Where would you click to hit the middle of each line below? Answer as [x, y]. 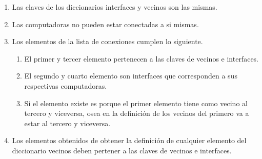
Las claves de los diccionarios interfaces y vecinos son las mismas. [115, 7]
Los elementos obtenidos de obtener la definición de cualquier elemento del [129, 140]
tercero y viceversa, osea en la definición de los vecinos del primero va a [137, 113]
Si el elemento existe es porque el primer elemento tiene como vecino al [136, 103]
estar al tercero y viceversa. [67, 123]
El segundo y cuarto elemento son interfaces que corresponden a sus [131, 76]
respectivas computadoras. [66, 85]
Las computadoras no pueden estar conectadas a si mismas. [105, 24]
